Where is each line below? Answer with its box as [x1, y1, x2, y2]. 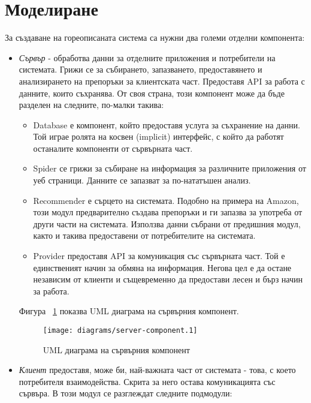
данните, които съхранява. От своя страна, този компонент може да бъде [19, 86, 285, 99]
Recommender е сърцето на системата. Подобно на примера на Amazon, [33, 194, 299, 206]
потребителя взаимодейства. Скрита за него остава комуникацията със [19, 375, 276, 387]
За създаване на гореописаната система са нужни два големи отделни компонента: [5, 31, 305, 44]
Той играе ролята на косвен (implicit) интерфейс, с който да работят [33, 130, 284, 143]
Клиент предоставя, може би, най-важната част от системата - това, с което [19, 363, 296, 376]
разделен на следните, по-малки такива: [19, 98, 164, 111]
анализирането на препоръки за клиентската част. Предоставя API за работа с [19, 74, 305, 87]
